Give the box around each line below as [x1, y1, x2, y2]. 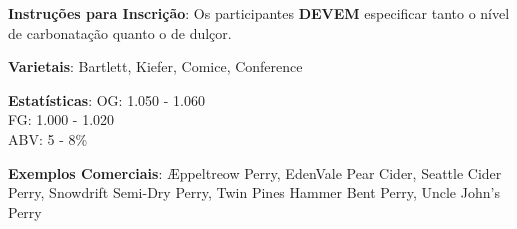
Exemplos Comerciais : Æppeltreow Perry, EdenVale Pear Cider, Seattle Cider [8, 162, 502, 183]
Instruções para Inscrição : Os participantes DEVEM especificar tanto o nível [8, 3, 510, 23]
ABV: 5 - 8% [8, 128, 88, 149]
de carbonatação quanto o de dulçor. [8, 22, 232, 43]
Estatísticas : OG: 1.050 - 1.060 [8, 89, 205, 110]
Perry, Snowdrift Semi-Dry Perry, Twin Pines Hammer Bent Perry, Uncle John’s [8, 182, 500, 203]
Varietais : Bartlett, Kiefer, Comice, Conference [8, 56, 303, 77]
